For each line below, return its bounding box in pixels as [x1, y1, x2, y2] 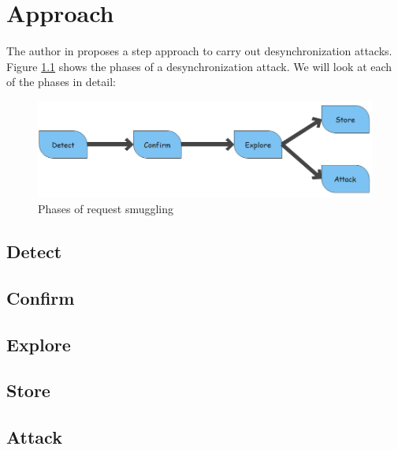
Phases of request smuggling [38, 201, 174, 217]
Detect [6, 239, 62, 263]
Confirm [6, 285, 75, 309]
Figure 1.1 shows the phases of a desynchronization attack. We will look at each [6, 58, 392, 74]
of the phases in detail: [6, 73, 116, 90]
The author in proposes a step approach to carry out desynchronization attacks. [6, 43, 392, 59]
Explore [6, 332, 71, 356]
